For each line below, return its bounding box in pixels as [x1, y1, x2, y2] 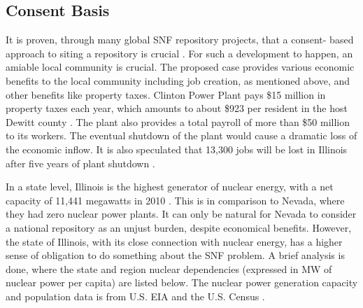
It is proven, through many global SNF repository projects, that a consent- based [6, 32, 354, 47]
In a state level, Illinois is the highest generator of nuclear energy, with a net [6, 179, 334, 194]
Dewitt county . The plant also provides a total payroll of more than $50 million [6, 114, 350, 129]
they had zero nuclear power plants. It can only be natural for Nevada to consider [6, 206, 357, 221]
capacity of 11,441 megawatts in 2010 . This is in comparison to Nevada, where [6, 192, 345, 207]
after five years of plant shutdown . [6, 155, 155, 170]
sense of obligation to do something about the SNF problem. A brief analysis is [6, 248, 345, 262]
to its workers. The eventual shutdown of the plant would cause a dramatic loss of [6, 128, 357, 143]
